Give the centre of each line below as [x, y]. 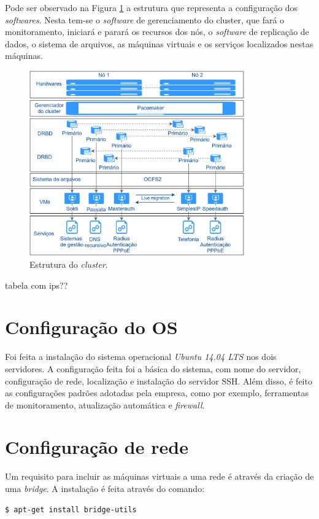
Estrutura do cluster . [69, 264]
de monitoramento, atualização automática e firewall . [105, 404]
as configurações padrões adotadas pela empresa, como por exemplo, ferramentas [157, 393]
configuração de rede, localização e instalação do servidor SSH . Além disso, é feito [159, 380]
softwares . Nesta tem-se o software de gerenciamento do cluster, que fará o [145, 19]
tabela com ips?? [37, 285]
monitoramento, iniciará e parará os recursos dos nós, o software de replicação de [157, 32]
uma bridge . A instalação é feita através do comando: [105, 489]
